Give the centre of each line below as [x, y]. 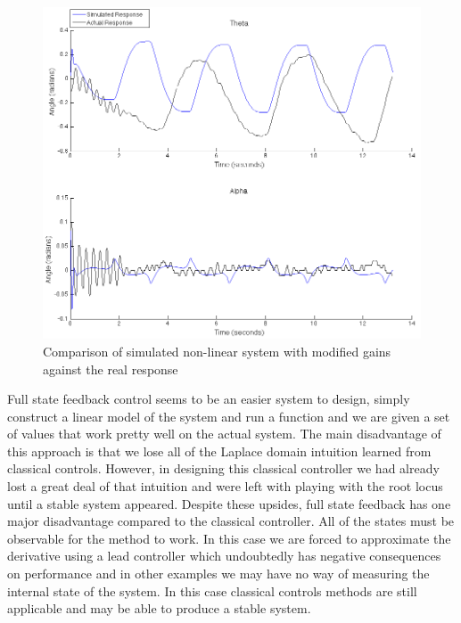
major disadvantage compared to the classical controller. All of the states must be [231, 521]
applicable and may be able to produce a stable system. [159, 608]
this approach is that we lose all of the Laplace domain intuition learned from [219, 451]
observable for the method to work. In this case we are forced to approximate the [229, 538]
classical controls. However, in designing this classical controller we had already [223, 468]
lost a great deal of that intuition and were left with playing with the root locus [225, 486]
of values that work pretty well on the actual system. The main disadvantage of [224, 434]
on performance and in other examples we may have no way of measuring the [218, 574]
